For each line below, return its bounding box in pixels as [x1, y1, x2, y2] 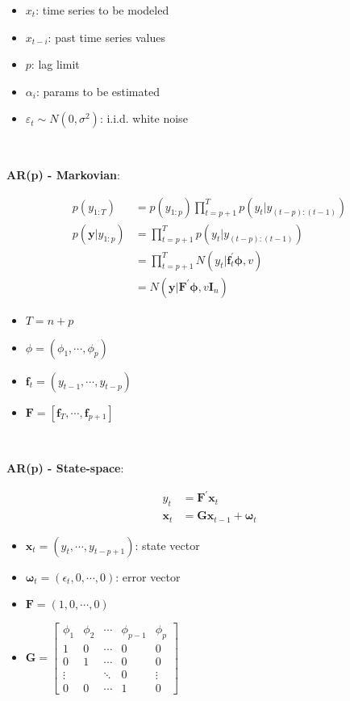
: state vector [135, 536, 200, 553]
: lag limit [31, 56, 80, 73]
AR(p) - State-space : [6, 460, 124, 476]
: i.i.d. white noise [99, 110, 188, 127]
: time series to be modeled [35, 2, 169, 18]
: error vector [115, 568, 181, 585]
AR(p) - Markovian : [6, 166, 120, 183]
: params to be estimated [35, 82, 160, 99]
